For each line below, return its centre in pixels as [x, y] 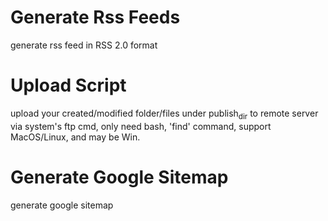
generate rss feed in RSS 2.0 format [84, 45]
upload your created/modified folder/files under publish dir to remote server [164, 114]
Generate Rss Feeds [95, 17]
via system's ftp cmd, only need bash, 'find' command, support [141, 126]
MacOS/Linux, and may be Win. [75, 137]
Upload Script [68, 85]
